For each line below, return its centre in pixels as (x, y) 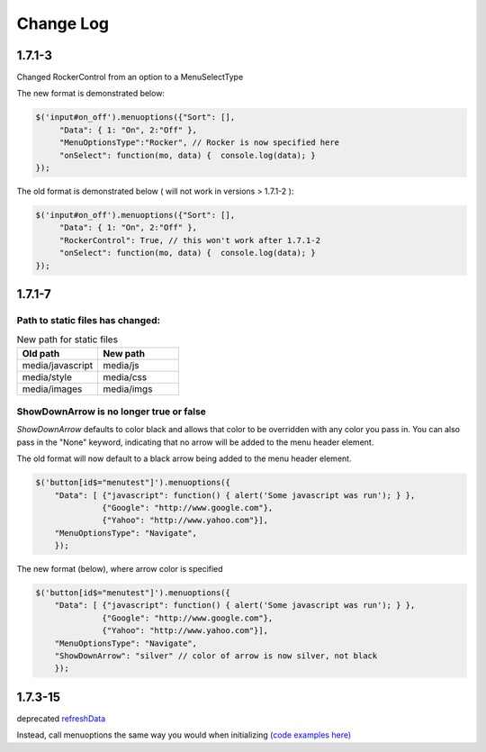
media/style (47, 376)
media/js (121, 365)
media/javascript (58, 365)
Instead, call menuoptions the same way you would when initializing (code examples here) (184, 735)
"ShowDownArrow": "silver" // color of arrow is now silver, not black (216, 656)
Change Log (63, 23)
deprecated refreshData (61, 718)
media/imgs (128, 389)
